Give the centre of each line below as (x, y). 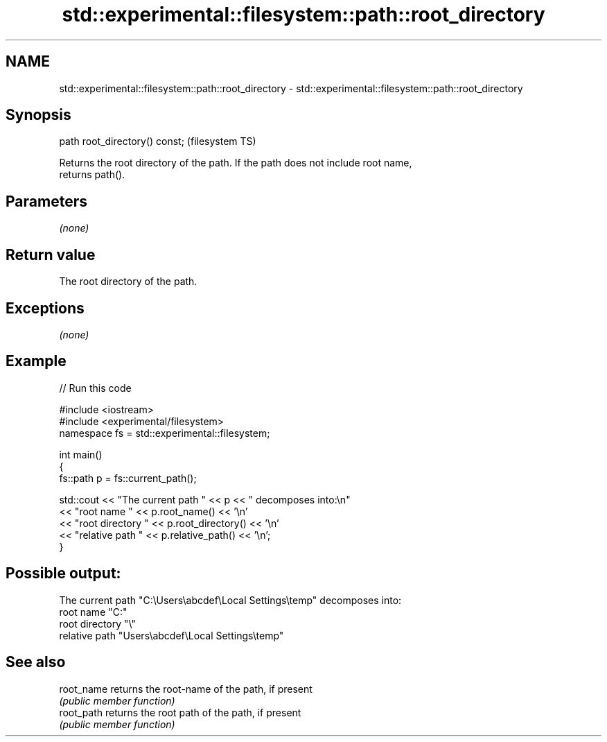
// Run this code (95, 388)
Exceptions (45, 308)
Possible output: (63, 573)
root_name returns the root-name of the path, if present (186, 689)
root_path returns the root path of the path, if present (180, 712)
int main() (81, 454)
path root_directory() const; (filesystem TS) (158, 141)
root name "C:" (93, 612)
